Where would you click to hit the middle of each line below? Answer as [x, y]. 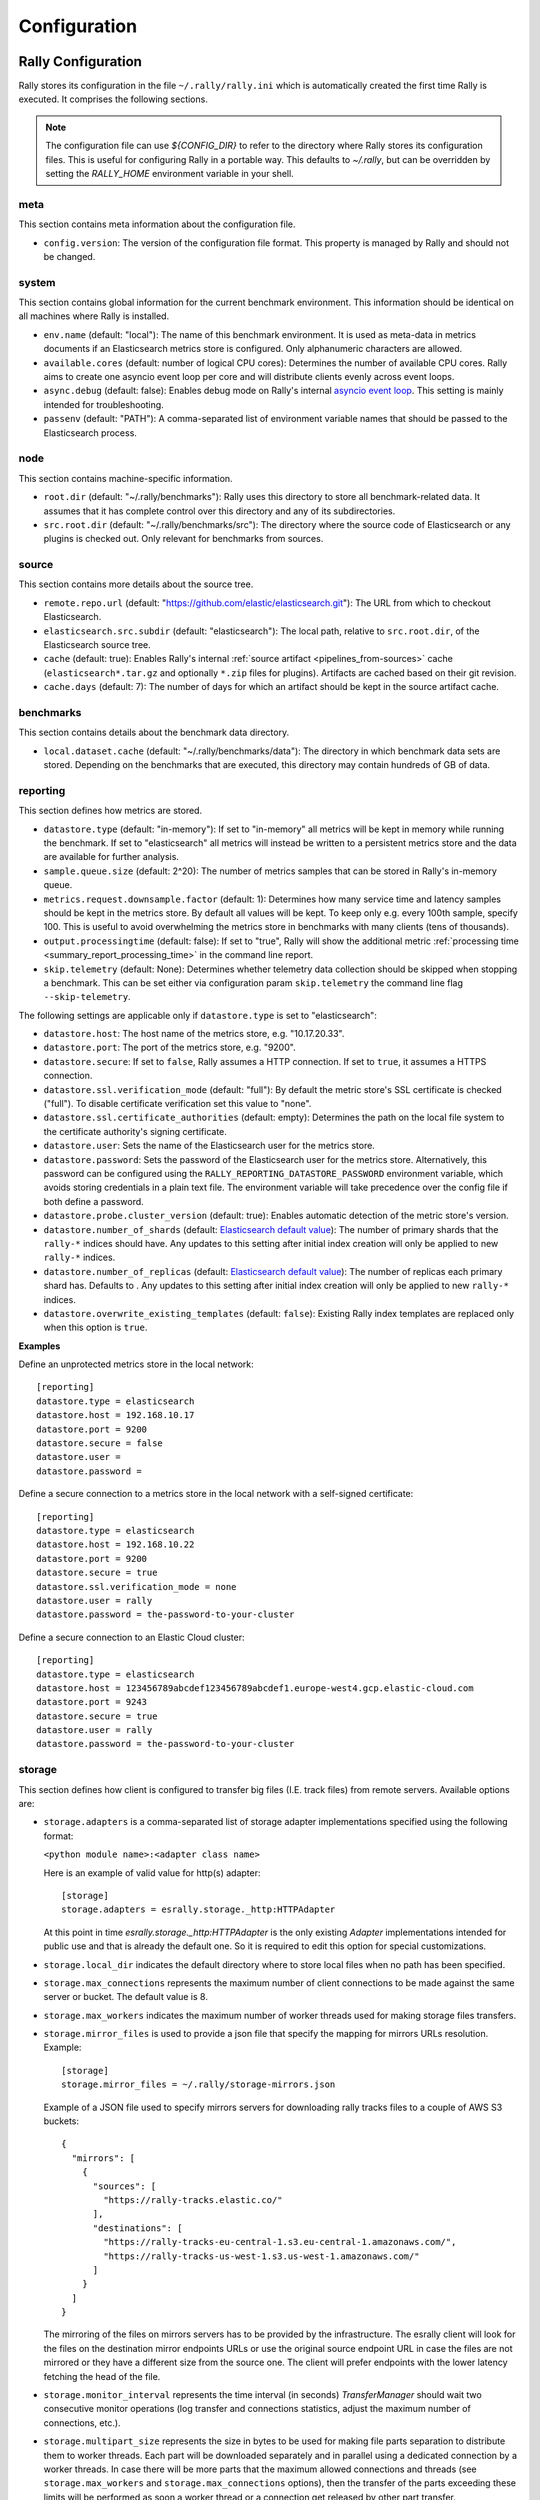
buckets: [61, 2121]
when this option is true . [95, 1327]
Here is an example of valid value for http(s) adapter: [152, 1872]
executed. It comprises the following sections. [113, 99]
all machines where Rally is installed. [94, 316]
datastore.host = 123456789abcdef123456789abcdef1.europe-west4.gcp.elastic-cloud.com [255, 1688]
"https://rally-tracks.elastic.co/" [193, 2199]
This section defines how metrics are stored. [110, 811]
